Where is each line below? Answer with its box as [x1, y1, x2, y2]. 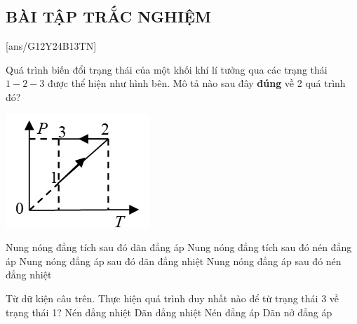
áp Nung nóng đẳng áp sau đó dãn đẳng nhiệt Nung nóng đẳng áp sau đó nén [6, 253, 342, 268]
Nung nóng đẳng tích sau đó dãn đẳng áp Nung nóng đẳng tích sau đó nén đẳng [6, 240, 352, 255]
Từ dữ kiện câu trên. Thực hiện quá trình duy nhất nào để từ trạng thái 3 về [6, 290, 339, 305]
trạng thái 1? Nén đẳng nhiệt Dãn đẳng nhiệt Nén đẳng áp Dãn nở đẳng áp [6, 304, 332, 319]
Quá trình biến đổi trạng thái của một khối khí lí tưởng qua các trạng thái [6, 62, 328, 76]
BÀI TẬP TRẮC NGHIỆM [6, 6, 211, 27]
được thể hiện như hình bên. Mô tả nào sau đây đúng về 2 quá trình [47, 76, 346, 90]
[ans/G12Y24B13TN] [6, 39, 97, 53]
